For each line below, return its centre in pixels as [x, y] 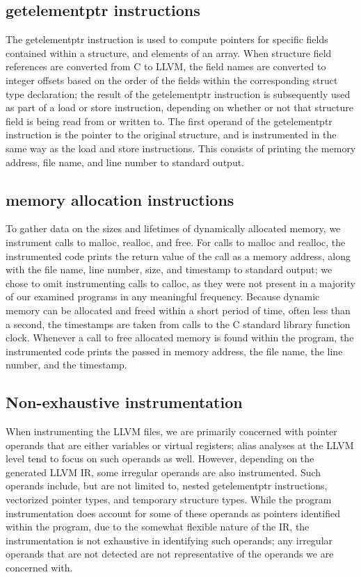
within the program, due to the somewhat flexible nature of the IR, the [158, 527]
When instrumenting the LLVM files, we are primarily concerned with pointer [171, 431]
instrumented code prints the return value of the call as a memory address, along [178, 255]
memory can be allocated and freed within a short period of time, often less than [178, 310]
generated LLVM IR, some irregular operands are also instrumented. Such [163, 472]
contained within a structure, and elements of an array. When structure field [169, 52]
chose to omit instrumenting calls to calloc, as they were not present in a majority [180, 283]
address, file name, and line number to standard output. [125, 162]
